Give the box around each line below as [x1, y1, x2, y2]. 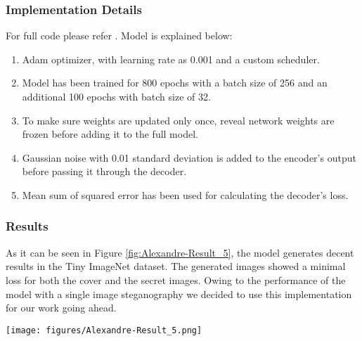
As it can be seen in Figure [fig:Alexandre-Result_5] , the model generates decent [6, 245, 354, 259]
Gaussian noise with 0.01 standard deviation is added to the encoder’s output [22, 150, 356, 165]
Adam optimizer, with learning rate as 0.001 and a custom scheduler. [22, 51, 320, 66]
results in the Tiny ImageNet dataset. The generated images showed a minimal [6, 259, 346, 274]
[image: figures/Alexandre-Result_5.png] [6, 325, 202, 335]
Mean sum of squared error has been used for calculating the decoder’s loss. [22, 187, 349, 202]
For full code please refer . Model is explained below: [6, 28, 233, 43]
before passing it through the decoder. [22, 164, 187, 179]
